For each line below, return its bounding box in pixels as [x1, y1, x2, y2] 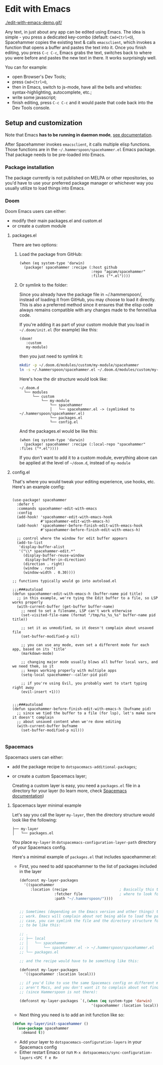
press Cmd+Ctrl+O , [12, 79, 48, 85]
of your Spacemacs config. [12, 844, 66, 851]
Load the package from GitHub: [19, 251, 82, 257]
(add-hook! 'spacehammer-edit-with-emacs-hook [16, 515, 113, 520]
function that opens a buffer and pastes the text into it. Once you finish [5, 44, 147, 50]
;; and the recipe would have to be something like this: [19, 958, 139, 963]
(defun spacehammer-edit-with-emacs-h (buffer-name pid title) [12, 591, 143, 596]
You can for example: [5, 64, 48, 70]
